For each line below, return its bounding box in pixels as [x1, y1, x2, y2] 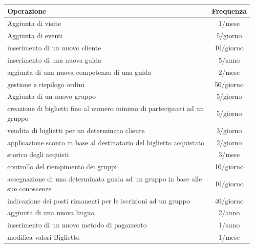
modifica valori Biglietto [7, 232, 80, 242]
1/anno [218, 220, 240, 230]
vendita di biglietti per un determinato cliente [7, 125, 145, 135]
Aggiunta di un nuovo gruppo [7, 91, 96, 101]
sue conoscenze [7, 183, 52, 193]
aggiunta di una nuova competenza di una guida [7, 67, 151, 77]
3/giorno [216, 125, 242, 135]
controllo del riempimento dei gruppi [7, 161, 117, 172]
